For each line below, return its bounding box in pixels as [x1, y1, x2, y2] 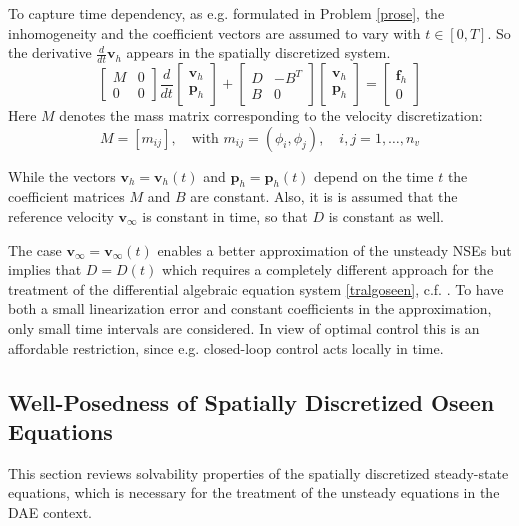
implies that [8, 259, 82, 280]
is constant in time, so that [142, 206, 308, 226]
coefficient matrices [8, 186, 125, 207]
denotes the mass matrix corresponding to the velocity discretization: [59, 105, 483, 126]
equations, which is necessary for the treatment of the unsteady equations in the [8, 482, 500, 503]
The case [8, 239, 62, 260]
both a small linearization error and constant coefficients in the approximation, [8, 298, 492, 319]
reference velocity [8, 206, 114, 226]
